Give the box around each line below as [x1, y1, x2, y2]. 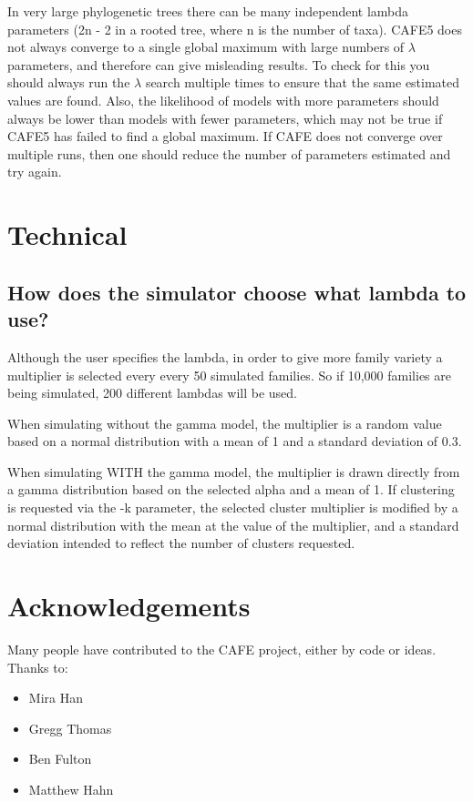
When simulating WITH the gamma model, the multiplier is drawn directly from [7, 462, 460, 481]
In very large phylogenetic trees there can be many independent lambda [7, 2, 409, 20]
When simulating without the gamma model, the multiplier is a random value [7, 413, 442, 432]
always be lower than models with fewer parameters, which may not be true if [7, 108, 443, 127]
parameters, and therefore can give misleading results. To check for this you [7, 55, 430, 74]
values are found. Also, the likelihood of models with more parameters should [7, 90, 439, 109]
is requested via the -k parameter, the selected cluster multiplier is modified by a [7, 498, 458, 517]
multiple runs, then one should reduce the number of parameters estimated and [7, 144, 451, 163]
